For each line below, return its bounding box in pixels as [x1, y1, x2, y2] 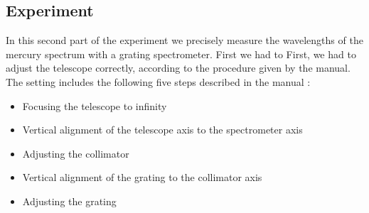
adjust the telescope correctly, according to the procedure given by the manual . [6, 60, 351, 75]
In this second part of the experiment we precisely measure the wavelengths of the [6, 33, 363, 48]
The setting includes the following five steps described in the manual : [6, 74, 311, 89]
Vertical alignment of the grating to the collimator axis [22, 170, 262, 185]
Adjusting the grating [22, 193, 117, 208]
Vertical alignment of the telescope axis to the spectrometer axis [22, 122, 303, 137]
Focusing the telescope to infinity [22, 98, 167, 113]
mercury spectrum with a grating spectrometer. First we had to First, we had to [6, 46, 356, 61]
